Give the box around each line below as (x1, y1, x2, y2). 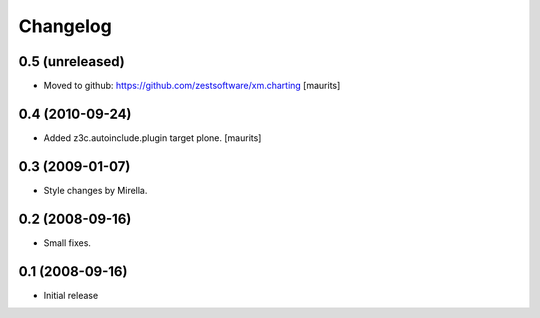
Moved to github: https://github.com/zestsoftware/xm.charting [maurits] (43, 80, 341, 92)
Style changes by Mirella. (43, 184, 148, 196)
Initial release (43, 289, 99, 301)
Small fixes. (43, 236, 92, 249)
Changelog (18, 15, 112, 37)
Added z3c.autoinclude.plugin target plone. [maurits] (43, 131, 262, 144)
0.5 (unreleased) (18, 53, 125, 70)
